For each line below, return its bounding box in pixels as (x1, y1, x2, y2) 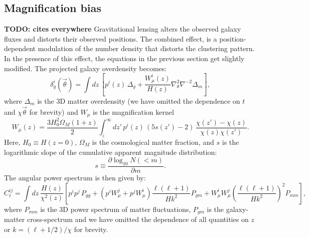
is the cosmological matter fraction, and (92, 136, 214, 147)
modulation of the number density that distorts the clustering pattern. (38, 43, 255, 54)
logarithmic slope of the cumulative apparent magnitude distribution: (4, 146, 217, 157)
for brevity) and (29, 106, 78, 117)
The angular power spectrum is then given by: (4, 172, 146, 182)
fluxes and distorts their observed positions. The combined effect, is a (4, 33, 217, 44)
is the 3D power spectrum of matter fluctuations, (40, 203, 191, 214)
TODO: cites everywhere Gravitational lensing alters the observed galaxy (4, 24, 241, 34)
